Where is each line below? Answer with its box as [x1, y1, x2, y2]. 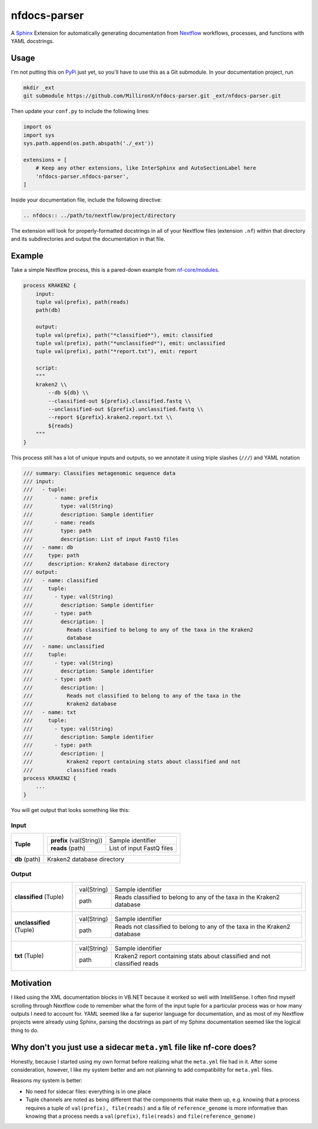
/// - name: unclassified [23, 643, 104, 649]
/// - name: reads [23, 519, 95, 526]
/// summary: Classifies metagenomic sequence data [23, 470, 176, 477]
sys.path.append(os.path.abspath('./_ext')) [23, 140, 154, 147]
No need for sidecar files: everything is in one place [25, 1088, 151, 1095]
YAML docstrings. [11, 37, 54, 44]
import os [23, 124, 52, 130]
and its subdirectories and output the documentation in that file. [11, 236, 165, 243]
